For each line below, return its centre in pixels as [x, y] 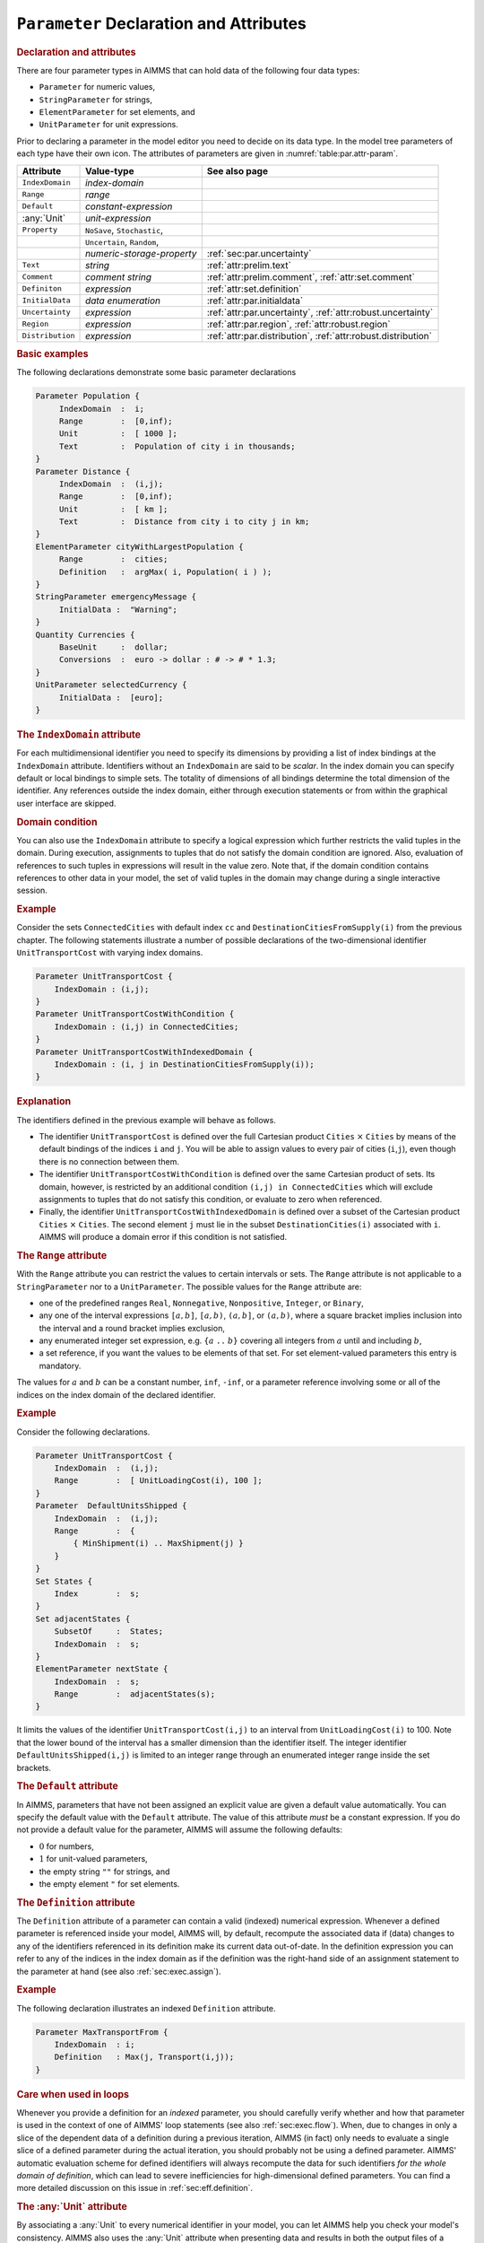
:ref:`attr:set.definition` [254, 289]
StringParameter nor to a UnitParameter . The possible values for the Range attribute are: [189, 1287]
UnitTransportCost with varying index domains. [110, 953]
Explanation [44, 1102]
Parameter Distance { [83, 471]
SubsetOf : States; [109, 1632]
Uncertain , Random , [122, 241]
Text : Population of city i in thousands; [177, 446]
